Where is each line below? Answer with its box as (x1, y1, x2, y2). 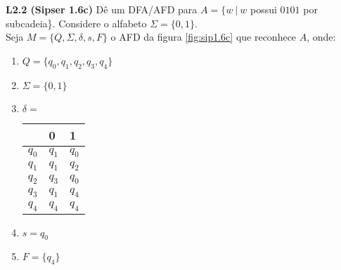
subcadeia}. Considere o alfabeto (6, 15, 147, 30)
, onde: (307, 29, 336, 44)
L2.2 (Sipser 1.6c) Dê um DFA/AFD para (6, 2, 198, 16)
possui (250, 2, 277, 16)
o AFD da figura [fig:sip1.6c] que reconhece (110, 29, 297, 44)
